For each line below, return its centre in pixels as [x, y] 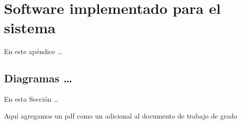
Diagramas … [38, 78]
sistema [30, 28]
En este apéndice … [33, 51]
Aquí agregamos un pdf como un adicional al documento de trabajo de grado [121, 115]
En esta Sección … [31, 99]
